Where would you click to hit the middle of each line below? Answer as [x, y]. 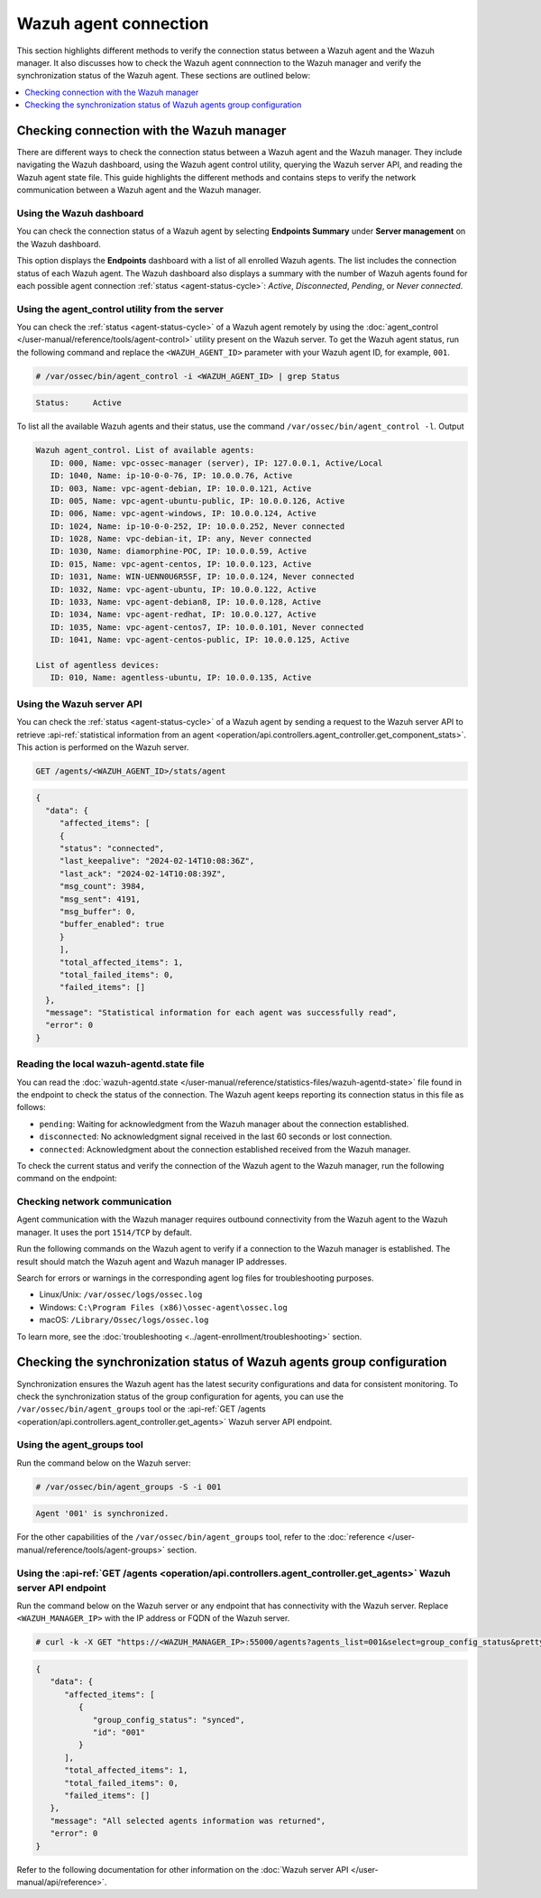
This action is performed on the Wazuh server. [103, 747]
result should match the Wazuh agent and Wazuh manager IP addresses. [152, 1261]
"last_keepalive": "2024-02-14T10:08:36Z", [157, 861]
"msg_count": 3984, [102, 886]
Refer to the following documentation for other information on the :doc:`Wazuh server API [183, 1869]
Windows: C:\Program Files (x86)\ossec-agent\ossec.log [163, 1307]
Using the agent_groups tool [80, 1445]
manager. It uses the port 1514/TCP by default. [105, 1232]
